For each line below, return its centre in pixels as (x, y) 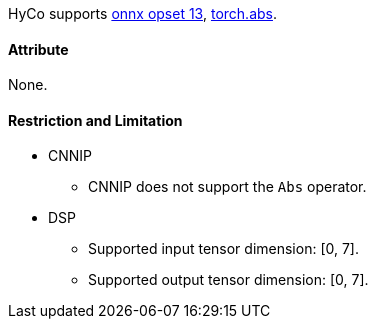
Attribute (38, 49)
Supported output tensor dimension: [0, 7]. (228, 280)
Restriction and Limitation (95, 120)
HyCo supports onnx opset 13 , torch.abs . (143, 13)
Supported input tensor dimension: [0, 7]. (223, 249)
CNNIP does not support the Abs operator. (227, 187)
